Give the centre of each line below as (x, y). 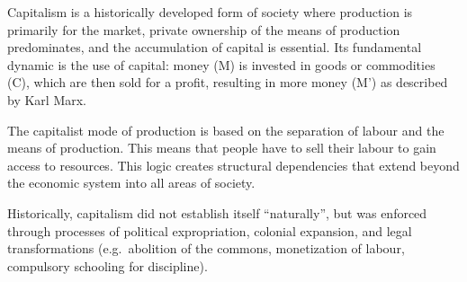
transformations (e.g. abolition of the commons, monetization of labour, (206, 248)
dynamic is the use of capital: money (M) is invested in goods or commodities (221, 64)
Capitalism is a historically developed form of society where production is (210, 12)
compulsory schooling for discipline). (108, 265)
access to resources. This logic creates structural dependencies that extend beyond (233, 165)
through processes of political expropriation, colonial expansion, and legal (210, 230)
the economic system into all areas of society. (131, 183)
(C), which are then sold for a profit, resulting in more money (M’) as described (228, 82)
